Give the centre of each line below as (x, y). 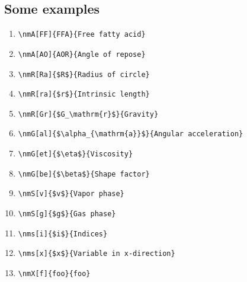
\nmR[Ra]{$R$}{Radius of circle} (84, 74)
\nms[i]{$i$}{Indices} (63, 234)
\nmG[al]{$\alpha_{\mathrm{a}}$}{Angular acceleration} (131, 134)
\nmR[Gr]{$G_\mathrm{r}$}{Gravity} (88, 114)
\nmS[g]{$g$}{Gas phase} (67, 214)
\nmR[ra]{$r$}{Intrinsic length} (84, 94)
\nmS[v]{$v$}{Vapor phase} (71, 194)
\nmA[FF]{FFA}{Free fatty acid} (82, 35)
